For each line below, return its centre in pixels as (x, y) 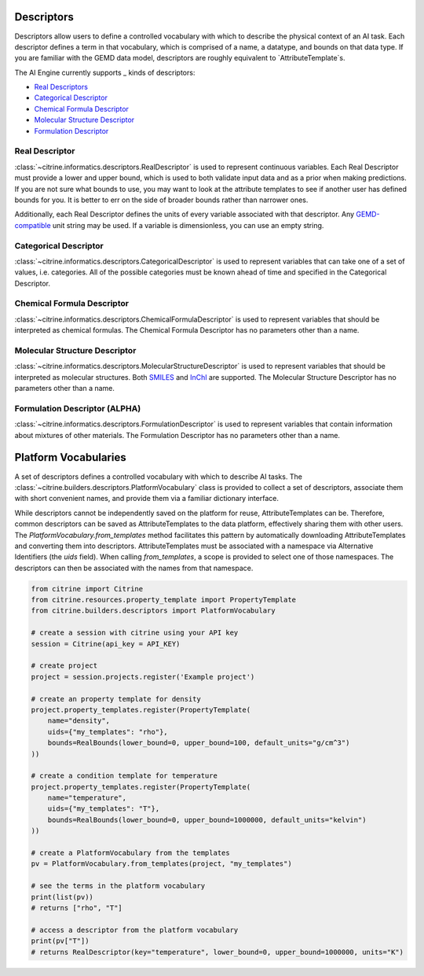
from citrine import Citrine (87, 589)
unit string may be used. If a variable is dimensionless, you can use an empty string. (188, 225)
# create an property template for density (116, 699)
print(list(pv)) (62, 897)
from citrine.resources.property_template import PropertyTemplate (164, 600)
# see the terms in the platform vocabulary (118, 886)
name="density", (79, 721)
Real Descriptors (61, 87)
